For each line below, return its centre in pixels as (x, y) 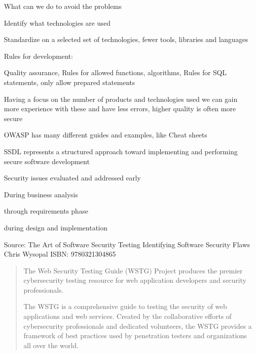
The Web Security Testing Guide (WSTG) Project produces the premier (133, 270)
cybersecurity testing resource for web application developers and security (135, 280)
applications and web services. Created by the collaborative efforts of (128, 316)
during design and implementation (56, 227)
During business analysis (41, 194)
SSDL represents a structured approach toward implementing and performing (121, 151)
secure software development (47, 161)
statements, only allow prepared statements (70, 82)
